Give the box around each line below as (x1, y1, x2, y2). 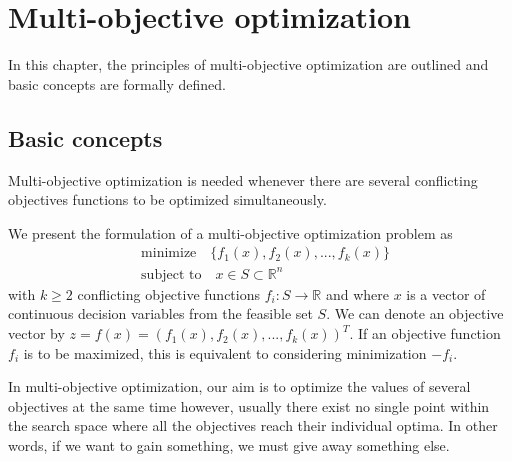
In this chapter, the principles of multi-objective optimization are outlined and (8, 54, 489, 75)
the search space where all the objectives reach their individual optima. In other (8, 415, 498, 436)
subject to (141, 267, 202, 282)
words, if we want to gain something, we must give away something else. (8, 435, 450, 456)
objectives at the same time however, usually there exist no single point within (8, 395, 490, 416)
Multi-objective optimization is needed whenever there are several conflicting (8, 169, 478, 190)
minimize (141, 246, 197, 261)
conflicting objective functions (77, 283, 261, 304)
